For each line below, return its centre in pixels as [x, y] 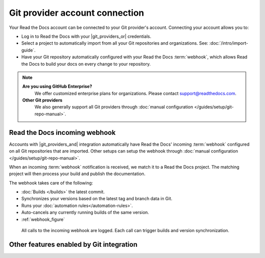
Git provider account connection [77, 13]
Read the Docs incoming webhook [62, 132]
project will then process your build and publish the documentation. [77, 174]
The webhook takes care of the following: [51, 183]
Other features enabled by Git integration [73, 245]
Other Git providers [42, 100]
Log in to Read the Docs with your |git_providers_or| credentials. [86, 36]
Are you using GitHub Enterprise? [57, 86]
